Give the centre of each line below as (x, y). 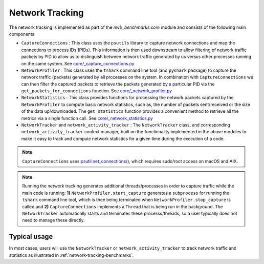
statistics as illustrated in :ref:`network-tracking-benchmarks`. (71, 255)
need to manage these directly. (54, 220)
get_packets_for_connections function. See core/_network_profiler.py (97, 91)
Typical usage (31, 237)
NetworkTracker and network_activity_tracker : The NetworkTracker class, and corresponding (126, 125)
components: (22, 34)
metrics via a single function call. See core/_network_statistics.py (87, 118)
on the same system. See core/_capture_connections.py (78, 63)
